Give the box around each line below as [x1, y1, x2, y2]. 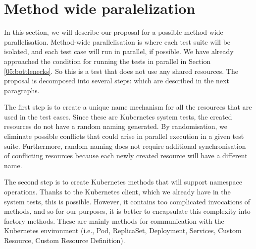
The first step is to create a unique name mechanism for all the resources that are [4, 102, 252, 112]
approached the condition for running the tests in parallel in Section [4, 56, 211, 66]
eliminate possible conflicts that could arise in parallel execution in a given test [4, 131, 244, 141]
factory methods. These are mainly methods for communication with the [4, 215, 224, 226]
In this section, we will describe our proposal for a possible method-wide [4, 27, 223, 37]
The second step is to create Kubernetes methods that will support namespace [4, 177, 242, 187]
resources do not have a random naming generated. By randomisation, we [4, 121, 227, 131]
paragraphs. [4, 85, 40, 95]
